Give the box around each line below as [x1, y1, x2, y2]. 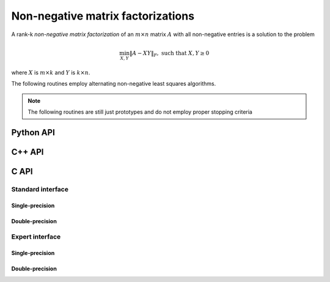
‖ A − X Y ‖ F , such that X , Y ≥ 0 [129, 50, 210, 58]
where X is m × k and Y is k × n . [11, 69, 90, 76]
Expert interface [11, 232, 61, 241]
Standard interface [11, 185, 68, 193]
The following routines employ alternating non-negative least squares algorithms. [11, 80, 216, 87]
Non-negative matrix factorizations [11, 9, 195, 23]
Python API [11, 127, 55, 138]
